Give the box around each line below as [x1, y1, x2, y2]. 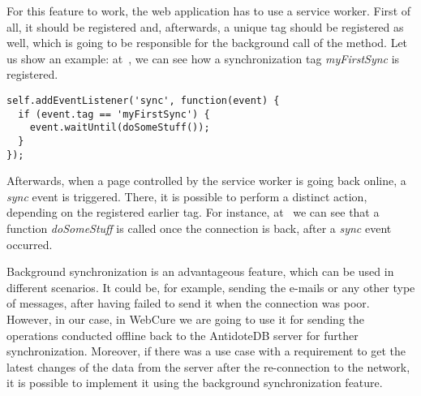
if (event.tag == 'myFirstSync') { [18, 108, 210, 120]
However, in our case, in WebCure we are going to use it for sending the [6, 311, 364, 327]
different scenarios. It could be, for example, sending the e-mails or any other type [6, 278, 415, 295]
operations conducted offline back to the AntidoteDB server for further [6, 326, 359, 343]
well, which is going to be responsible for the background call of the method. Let [6, 34, 408, 51]
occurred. [6, 235, 53, 252]
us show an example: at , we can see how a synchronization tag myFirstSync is [6, 49, 400, 67]
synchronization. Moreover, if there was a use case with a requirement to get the [6, 342, 406, 359]
